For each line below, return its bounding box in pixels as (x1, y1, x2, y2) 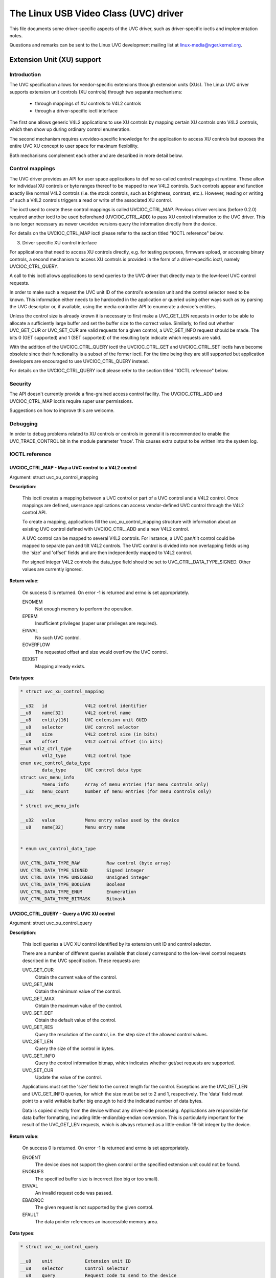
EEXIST (22, 656, 38, 662)
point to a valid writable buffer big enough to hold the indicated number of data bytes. (22, 1098, 203, 1104)
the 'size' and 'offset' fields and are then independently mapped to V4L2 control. (22, 550, 192, 556)
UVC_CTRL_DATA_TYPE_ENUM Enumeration (20, 888, 136, 895)
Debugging (9, 420, 38, 427)
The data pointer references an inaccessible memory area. (35, 1219, 158, 1225)
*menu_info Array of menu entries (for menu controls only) (41, 781, 209, 787)
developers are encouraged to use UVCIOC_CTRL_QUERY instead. (9, 358, 149, 364)
